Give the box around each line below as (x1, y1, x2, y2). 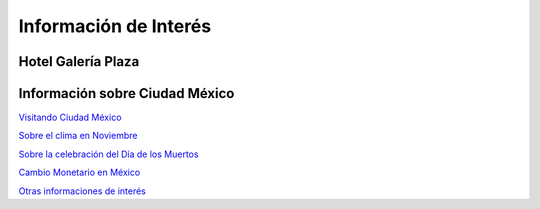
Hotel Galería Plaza (18, 53, 140, 70)
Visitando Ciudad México (18, 111, 122, 124)
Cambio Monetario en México (18, 166, 141, 179)
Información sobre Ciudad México (18, 85, 235, 102)
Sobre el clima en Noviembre (18, 130, 138, 142)
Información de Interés (18, 15, 212, 37)
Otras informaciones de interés (18, 185, 147, 197)
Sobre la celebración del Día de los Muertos (18, 148, 199, 160)
